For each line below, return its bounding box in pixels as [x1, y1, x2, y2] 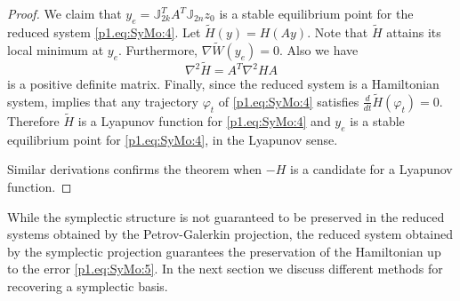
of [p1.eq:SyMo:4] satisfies [218, 91, 359, 110]
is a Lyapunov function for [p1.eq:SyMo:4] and [77, 112, 331, 131]
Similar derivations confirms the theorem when [7, 160, 262, 178]
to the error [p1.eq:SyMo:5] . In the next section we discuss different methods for [7, 259, 443, 278]
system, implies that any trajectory [7, 91, 198, 110]
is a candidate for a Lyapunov [290, 160, 453, 178]
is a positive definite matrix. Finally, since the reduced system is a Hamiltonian [7, 75, 440, 93]
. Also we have [278, 40, 359, 59]
